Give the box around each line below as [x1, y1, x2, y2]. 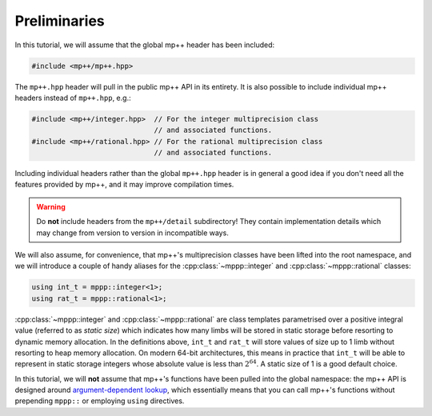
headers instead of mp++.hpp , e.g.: [14, 93, 131, 102]
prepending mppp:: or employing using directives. [14, 396, 185, 406]
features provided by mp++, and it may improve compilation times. [14, 180, 234, 190]
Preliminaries [14, 12, 106, 30]
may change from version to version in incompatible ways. [36, 228, 230, 238]
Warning [36, 202, 66, 211]
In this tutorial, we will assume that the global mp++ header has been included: [14, 40, 275, 50]
